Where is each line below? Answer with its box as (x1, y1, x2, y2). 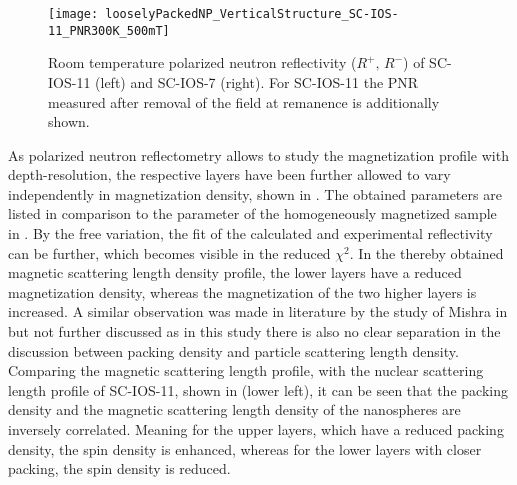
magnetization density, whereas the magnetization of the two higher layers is (8, 281, 477, 302)
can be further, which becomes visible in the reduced (8, 242, 331, 263)
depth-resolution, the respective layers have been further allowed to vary (8, 164, 451, 185)
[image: (48, 7, 99, 21)
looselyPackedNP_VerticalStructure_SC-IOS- (105, 7, 399, 21)
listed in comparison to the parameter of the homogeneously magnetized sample (8, 203, 497, 224)
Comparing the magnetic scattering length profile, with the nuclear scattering (8, 360, 484, 381)
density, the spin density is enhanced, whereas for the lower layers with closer (8, 438, 482, 459)
